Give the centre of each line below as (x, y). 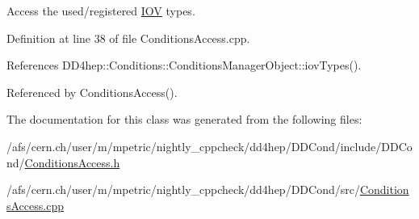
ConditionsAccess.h (72, 162)
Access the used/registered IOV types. (101, 11)
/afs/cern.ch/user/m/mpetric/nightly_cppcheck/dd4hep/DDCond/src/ (183, 190)
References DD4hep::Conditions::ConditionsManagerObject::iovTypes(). (184, 65)
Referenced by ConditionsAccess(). (92, 92)
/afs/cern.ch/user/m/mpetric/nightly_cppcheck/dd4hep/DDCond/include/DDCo (209, 146)
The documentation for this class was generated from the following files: (184, 119)
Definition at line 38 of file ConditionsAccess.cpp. (128, 38)
